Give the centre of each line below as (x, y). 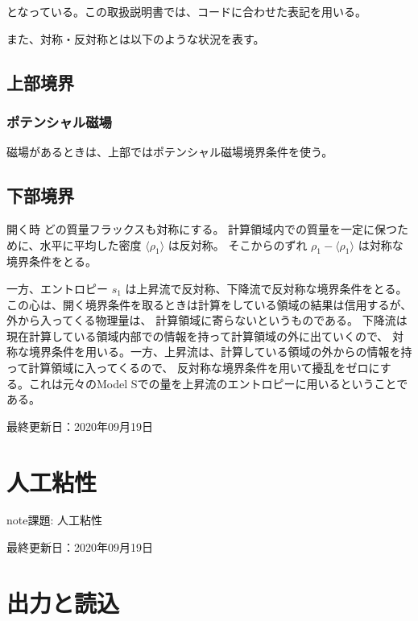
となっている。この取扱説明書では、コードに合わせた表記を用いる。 (186, 11)
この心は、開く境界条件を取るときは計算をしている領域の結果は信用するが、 (209, 304)
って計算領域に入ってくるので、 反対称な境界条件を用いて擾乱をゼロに (193, 367)
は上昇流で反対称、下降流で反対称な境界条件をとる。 (266, 288)
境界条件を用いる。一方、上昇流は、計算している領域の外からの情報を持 (220, 352)
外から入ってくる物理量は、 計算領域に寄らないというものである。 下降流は (207, 320)
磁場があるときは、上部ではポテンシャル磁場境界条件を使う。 (170, 152)
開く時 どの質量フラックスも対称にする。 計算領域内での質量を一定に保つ (202, 228)
